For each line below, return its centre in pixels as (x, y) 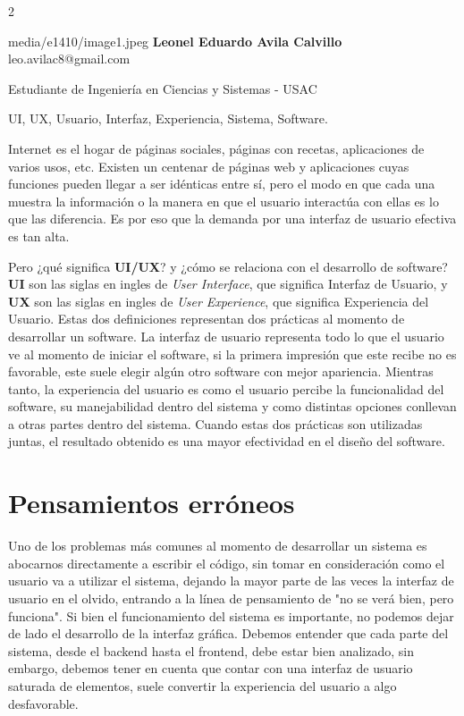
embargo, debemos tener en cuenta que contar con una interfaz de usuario (211, 668)
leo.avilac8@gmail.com (69, 59)
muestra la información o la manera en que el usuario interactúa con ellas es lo (224, 201)
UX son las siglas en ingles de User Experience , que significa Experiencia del (219, 301)
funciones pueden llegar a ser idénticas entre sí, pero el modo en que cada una (222, 184)
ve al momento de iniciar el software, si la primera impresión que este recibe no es (232, 354)
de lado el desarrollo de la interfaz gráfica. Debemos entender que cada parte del (228, 633)
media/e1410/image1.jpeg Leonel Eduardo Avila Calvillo (175, 41)
